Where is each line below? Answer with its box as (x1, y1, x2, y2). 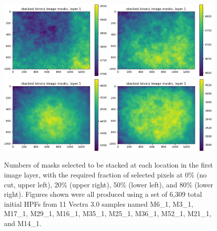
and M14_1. (4, 218, 42, 228)
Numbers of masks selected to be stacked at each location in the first (4, 160, 213, 170)
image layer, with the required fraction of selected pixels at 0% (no (4, 170, 207, 180)
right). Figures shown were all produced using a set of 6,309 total (4, 189, 202, 199)
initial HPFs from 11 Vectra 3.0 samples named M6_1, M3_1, (4, 198, 193, 209)
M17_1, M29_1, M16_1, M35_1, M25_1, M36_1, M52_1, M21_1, (4, 208, 212, 219)
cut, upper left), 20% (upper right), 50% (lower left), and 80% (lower (4, 179, 214, 189)
